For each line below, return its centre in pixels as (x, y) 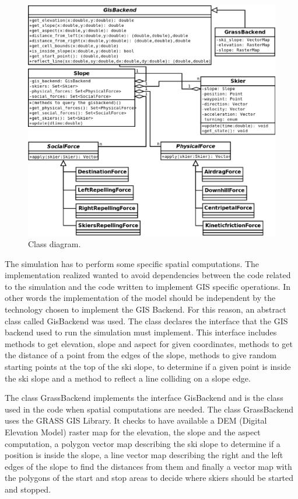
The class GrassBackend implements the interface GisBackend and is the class (144, 398)
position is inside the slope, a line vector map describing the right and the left (144, 455)
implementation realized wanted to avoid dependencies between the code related (148, 275)
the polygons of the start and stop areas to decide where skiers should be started (149, 478)
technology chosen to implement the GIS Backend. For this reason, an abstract (146, 309)
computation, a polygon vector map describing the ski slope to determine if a (143, 443)
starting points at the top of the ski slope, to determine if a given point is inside (148, 366)
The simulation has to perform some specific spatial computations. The (132, 263)
